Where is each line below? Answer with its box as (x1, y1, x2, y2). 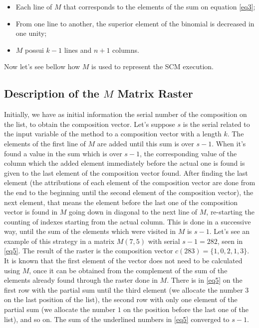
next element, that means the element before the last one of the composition (4, 197, 238, 207)
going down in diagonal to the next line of (68, 207, 198, 217)
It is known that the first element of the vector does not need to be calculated (4, 255, 243, 266)
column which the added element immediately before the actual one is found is (4, 158, 245, 168)
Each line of (15, 1, 52, 11)
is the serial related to (183, 118, 250, 129)
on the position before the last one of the (123, 304, 249, 315)
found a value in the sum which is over (4, 148, 122, 158)
